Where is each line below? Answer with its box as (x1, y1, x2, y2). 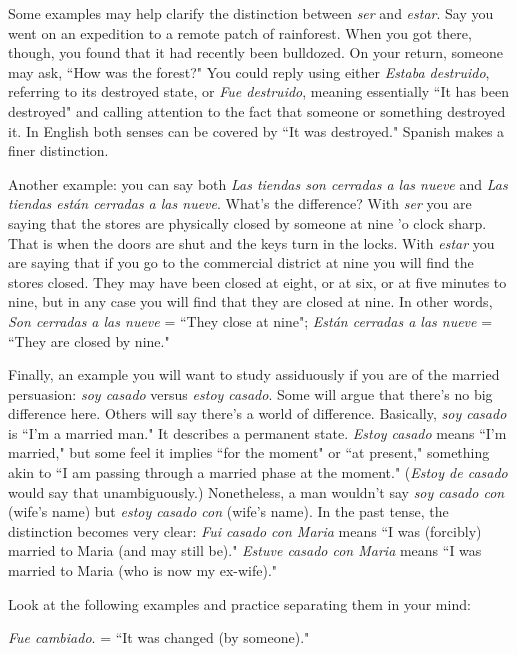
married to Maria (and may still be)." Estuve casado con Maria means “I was (8, 540, 482, 561)
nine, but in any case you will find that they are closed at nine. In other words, (8, 291, 493, 312)
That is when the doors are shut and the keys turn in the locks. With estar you (8, 232, 495, 253)
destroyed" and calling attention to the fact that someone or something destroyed (8, 100, 506, 121)
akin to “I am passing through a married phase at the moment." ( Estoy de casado (8, 462, 508, 483)
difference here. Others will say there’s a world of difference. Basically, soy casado (8, 403, 507, 424)
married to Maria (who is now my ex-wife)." (8, 560, 278, 581)
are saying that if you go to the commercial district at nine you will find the (8, 252, 474, 273)
